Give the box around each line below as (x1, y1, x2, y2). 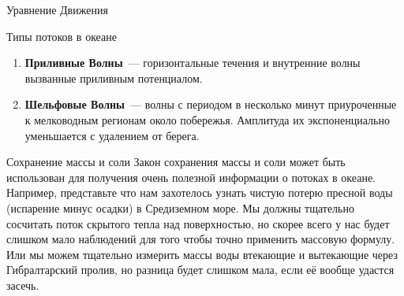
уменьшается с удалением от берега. (24, 127, 200, 143)
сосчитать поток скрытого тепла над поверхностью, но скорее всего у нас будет (6, 215, 390, 231)
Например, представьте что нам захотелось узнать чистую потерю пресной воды (6, 184, 393, 201)
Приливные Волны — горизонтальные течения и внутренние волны (24, 54, 361, 71)
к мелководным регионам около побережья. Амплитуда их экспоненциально (24, 111, 390, 128)
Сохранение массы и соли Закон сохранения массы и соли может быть (6, 154, 346, 170)
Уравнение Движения (6, 2, 108, 17)
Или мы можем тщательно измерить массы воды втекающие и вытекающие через (6, 246, 398, 262)
